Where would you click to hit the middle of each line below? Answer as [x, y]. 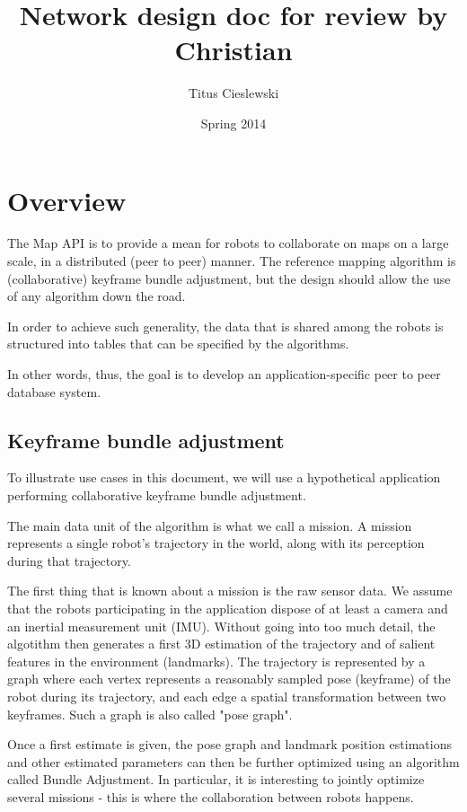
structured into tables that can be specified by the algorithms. [178, 344]
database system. [54, 391]
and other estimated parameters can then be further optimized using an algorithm [233, 761]
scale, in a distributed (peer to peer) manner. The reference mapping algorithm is [232, 261]
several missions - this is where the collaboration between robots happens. [211, 796]
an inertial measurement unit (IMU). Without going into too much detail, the [221, 626]
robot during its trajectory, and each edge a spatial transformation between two [227, 696]
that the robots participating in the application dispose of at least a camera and [228, 608]
